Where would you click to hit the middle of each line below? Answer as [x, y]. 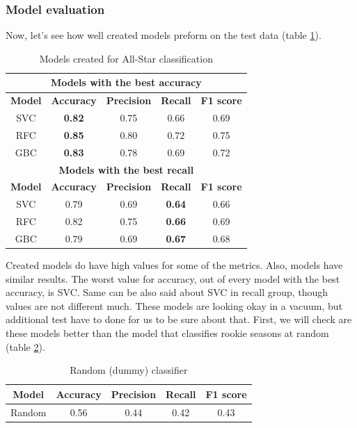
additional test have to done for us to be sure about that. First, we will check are [179, 319]
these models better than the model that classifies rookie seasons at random [167, 333]
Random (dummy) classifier [129, 370]
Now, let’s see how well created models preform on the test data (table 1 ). [164, 35]
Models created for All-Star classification [126, 58]
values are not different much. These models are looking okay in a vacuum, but [174, 305]
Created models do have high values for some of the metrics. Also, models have [174, 265]
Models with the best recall [126, 169]
